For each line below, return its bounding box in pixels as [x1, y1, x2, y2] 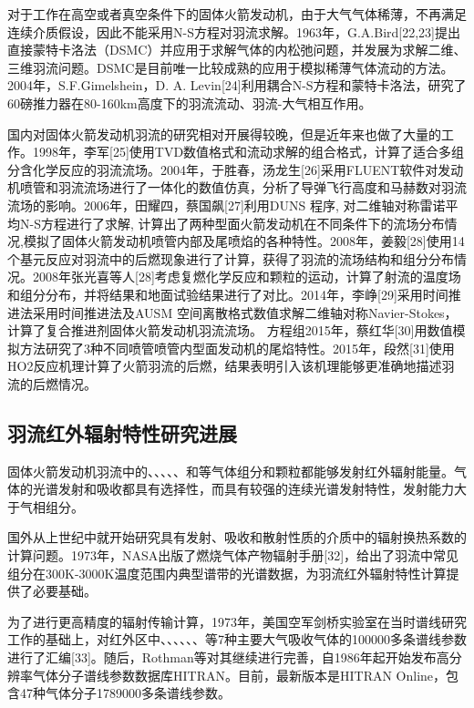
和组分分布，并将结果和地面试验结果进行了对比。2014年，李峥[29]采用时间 [7, 284, 448, 303]
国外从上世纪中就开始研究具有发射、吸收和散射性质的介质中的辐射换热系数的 [7, 528, 467, 547]
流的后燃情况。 [7, 374, 97, 393]
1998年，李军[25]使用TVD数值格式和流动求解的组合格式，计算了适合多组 [32, 142, 465, 161]
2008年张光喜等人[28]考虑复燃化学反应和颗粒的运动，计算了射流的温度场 [32, 267, 461, 286]
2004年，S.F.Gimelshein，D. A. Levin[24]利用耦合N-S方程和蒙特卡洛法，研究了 [7, 76, 467, 95]
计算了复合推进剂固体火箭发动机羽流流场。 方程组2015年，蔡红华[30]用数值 [7, 321, 453, 340]
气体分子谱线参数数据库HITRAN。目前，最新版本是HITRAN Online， [32, 665, 447, 684]
